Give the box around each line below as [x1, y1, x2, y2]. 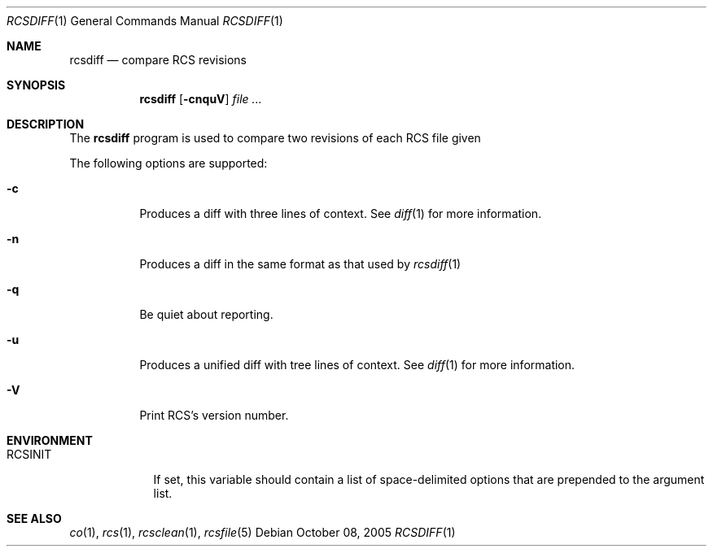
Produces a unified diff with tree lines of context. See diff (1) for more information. [139, 358, 575, 372]
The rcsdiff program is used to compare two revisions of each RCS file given [69, 131, 481, 145]
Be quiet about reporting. [139, 307, 273, 321]
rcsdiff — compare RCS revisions [69, 53, 247, 67]
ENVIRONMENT [7, 433, 93, 447]
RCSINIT [7, 447, 52, 461]
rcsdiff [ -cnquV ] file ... [139, 92, 262, 106]
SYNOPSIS [7, 78, 66, 92]
